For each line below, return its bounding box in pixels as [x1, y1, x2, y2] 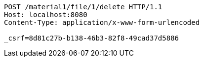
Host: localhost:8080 [4, 11, 87, 19]
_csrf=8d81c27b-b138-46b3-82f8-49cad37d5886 [4, 34, 179, 42]
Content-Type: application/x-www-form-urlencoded [4, 19, 200, 26]
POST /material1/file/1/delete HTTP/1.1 [4, 3, 162, 11]
